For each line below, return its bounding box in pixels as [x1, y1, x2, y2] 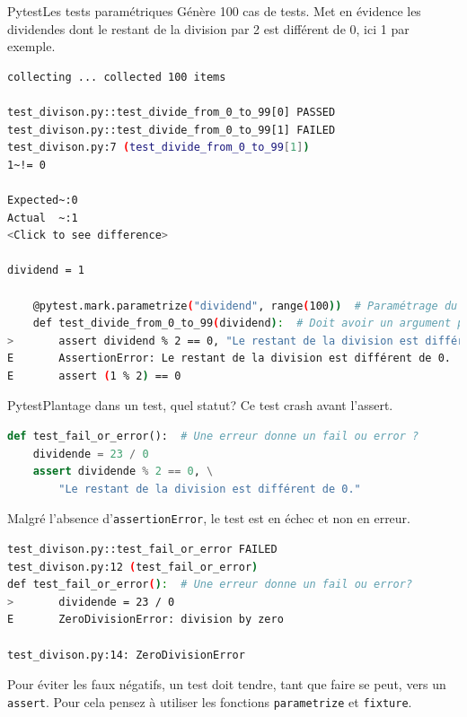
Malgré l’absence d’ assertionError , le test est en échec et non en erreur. [7, 509, 411, 528]
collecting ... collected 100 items [7, 70, 226, 83]
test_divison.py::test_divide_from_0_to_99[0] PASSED [7, 105, 336, 118]
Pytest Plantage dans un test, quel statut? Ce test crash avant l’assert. [7, 396, 393, 415]
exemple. [7, 37, 56, 56]
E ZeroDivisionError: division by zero [7, 613, 284, 626]
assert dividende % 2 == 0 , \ [32, 465, 214, 478]
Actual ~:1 [7, 211, 78, 224]
